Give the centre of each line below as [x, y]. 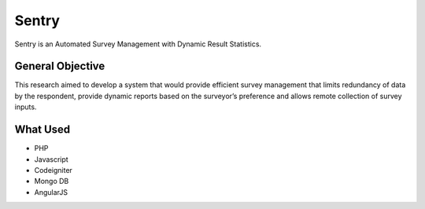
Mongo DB [52, 181]
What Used [42, 130]
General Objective [60, 66]
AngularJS [51, 192]
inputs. [26, 107]
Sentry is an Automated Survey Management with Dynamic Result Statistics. [138, 44]
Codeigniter [53, 170]
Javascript [51, 159]
